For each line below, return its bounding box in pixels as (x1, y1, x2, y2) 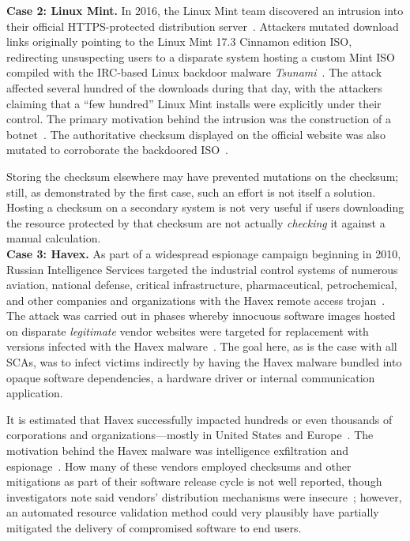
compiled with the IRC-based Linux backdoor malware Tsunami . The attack (6, 64, 382, 81)
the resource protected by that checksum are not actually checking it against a (6, 214, 386, 231)
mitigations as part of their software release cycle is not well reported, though (6, 473, 382, 490)
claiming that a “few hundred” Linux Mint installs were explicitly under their (6, 95, 382, 111)
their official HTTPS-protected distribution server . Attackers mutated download (6, 17, 399, 34)
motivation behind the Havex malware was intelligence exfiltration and (6, 442, 348, 459)
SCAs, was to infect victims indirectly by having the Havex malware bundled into (6, 354, 402, 370)
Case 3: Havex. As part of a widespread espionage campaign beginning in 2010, (6, 245, 401, 261)
